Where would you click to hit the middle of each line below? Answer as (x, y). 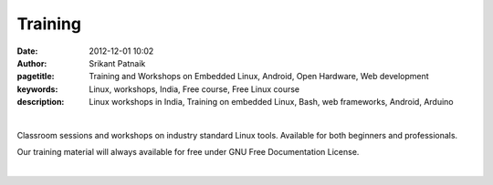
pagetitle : (36, 77)
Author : (32, 63)
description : (41, 102)
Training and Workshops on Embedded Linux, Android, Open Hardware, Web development (259, 77)
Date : (27, 51)
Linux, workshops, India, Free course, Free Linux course (194, 89)
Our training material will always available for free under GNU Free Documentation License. (188, 152)
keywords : (37, 89)
